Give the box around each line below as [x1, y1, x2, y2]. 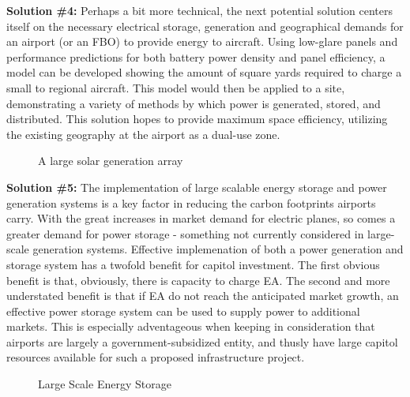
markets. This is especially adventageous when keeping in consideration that [6, 318, 375, 335]
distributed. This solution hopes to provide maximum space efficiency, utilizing [6, 110, 388, 127]
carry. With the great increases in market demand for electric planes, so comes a [6, 210, 396, 227]
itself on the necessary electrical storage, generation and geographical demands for [6, 17, 404, 34]
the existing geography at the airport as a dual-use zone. [6, 125, 280, 142]
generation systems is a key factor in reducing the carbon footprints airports [6, 194, 376, 211]
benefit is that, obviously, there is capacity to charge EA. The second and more [6, 272, 390, 288]
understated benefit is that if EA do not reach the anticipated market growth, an [6, 287, 399, 304]
